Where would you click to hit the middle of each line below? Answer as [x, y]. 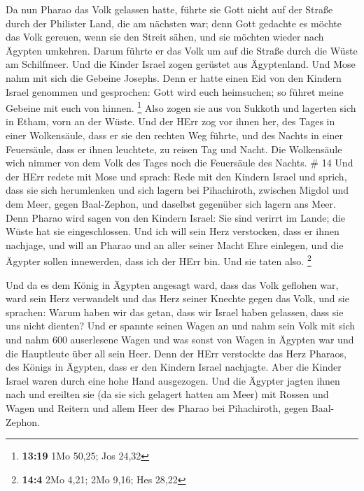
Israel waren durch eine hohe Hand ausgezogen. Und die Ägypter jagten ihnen [173, 380]
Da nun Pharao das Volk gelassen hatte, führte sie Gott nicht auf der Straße [169, 9]
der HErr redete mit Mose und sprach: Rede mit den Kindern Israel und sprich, [176, 176]
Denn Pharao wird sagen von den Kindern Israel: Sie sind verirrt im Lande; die [175, 217]
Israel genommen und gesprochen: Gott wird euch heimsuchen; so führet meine [175, 91]
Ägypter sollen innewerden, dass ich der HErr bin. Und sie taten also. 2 [159, 260]
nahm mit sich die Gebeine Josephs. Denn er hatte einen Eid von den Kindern [174, 77]
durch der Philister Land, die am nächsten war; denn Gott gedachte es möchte [174, 23]
